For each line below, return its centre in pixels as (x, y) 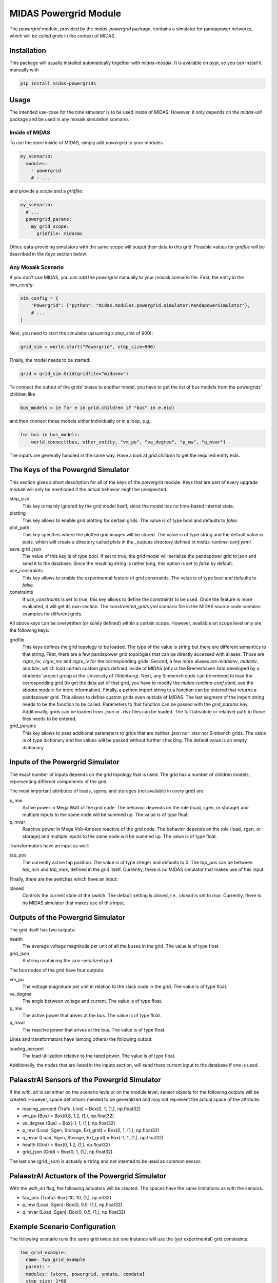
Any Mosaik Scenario (37, 267)
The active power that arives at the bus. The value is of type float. (92, 1015)
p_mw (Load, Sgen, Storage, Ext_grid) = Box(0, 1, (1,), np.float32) (91, 1130)
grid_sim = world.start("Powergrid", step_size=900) (88, 347)
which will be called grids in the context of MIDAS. (63, 35)
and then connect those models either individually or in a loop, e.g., (81, 421)
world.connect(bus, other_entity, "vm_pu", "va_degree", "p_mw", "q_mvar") (128, 442)
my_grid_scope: (50, 226)
